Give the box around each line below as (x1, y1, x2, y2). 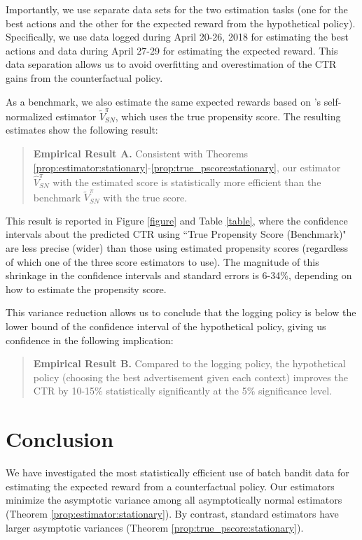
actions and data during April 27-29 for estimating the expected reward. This (6, 43, 338, 57)
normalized (6, 108, 53, 123)
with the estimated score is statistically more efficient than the (53, 174, 321, 189)
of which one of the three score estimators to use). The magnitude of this (6, 254, 319, 269)
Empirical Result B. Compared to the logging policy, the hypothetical (33, 356, 346, 371)
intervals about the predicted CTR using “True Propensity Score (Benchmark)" (6, 227, 347, 241)
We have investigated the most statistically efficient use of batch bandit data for (6, 465, 349, 480)
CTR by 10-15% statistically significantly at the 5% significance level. (33, 383, 333, 398)
